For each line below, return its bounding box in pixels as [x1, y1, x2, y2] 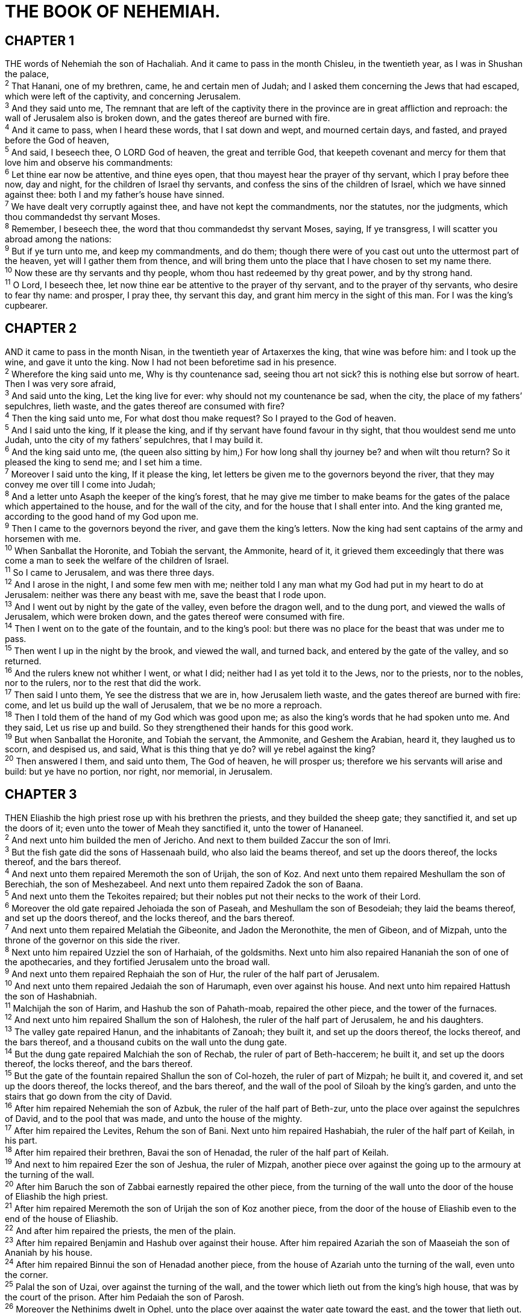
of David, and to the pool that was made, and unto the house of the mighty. [5, 1113, 303, 1124]
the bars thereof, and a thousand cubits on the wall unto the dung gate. [5, 1036, 287, 1047]
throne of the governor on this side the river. [5, 934, 180, 945]
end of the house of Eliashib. [5, 1214, 119, 1224]
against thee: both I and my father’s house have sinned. [5, 189, 225, 200]
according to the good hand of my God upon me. [5, 511, 199, 522]
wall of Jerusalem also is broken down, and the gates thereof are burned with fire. [5, 113, 330, 124]
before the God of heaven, [5, 135, 110, 146]
